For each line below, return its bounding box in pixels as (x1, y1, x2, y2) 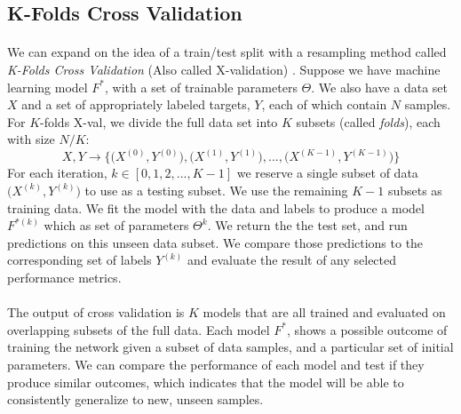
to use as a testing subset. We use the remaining (84, 180, 348, 199)
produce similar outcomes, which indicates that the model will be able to (7, 372, 404, 391)
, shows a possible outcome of (287, 320, 448, 338)
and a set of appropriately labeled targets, (21, 95, 250, 114)
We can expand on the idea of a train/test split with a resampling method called (7, 43, 447, 61)
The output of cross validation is (7, 303, 185, 322)
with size (7, 130, 55, 148)
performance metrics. (7, 267, 122, 286)
